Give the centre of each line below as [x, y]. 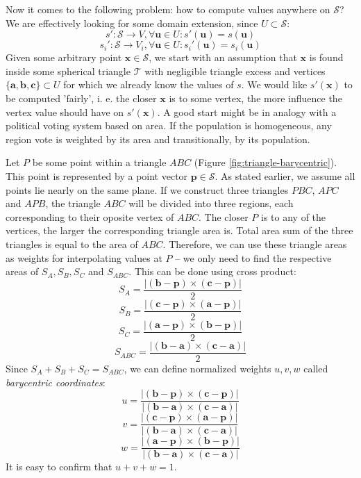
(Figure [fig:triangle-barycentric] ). [266, 162]
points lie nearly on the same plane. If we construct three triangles [147, 189]
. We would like [274, 84]
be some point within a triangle [99, 162]
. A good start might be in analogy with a [247, 112]
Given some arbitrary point [64, 57]
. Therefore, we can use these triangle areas [255, 244]
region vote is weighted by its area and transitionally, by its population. [158, 139]
